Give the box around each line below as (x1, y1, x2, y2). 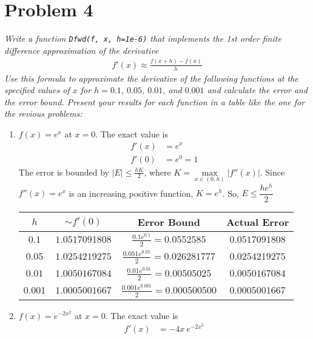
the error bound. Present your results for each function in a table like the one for (4, 95, 305, 108)
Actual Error (226, 215, 289, 229)
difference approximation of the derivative (4, 44, 159, 56)
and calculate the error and (207, 84, 308, 96)
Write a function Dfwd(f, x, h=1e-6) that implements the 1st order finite (4, 32, 281, 45)
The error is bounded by (18, 165, 109, 178)
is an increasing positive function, (69, 186, 194, 199)
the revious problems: (4, 107, 82, 120)
